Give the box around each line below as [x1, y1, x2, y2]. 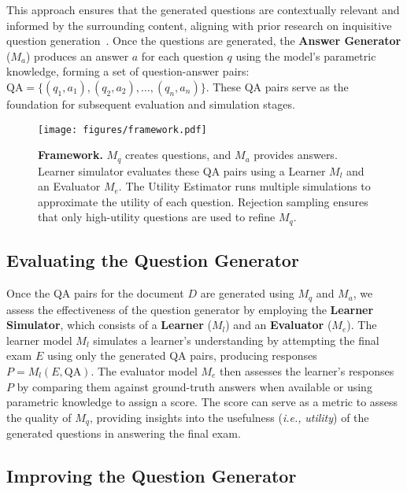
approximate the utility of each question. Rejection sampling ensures [38, 193, 368, 209]
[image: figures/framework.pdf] [38, 124, 207, 135]
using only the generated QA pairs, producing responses [46, 347, 317, 364]
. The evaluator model [91, 362, 198, 379]
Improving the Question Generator [6, 464, 297, 488]
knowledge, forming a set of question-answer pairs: [6, 63, 250, 80]
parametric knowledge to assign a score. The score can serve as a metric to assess [6, 394, 398, 410]
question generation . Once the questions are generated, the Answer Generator [6, 32, 401, 49]
